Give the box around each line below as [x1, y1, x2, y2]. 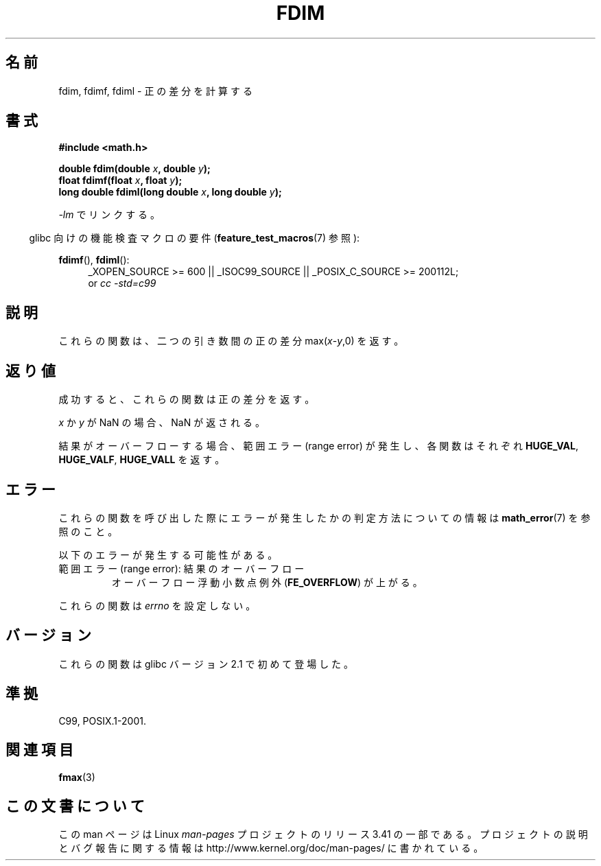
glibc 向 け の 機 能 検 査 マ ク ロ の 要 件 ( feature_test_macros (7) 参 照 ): [29, 232, 360, 244]
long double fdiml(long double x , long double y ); [58, 186, 282, 198]
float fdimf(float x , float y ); [58, 174, 182, 187]
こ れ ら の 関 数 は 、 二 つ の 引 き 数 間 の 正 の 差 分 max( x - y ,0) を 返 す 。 [58, 335, 404, 347]
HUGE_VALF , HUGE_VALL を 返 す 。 [58, 454, 225, 466]
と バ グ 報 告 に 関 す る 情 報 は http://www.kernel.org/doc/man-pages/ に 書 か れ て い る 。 [58, 842, 484, 854]
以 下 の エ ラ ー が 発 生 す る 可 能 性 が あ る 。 [58, 548, 278, 561]
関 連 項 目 [5, 741, 73, 759]
